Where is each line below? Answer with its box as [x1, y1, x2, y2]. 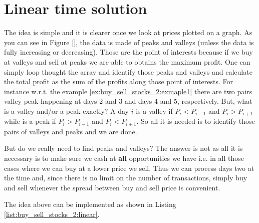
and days [124, 96, 152, 106]
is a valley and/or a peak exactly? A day [4, 105, 129, 116]
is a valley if [136, 105, 173, 116]
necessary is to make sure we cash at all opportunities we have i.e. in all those [4, 152, 244, 163]
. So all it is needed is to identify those [136, 116, 255, 126]
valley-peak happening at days [4, 96, 97, 106]
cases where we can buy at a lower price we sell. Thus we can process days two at [4, 162, 254, 173]
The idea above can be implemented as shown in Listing [4, 199, 176, 209]
